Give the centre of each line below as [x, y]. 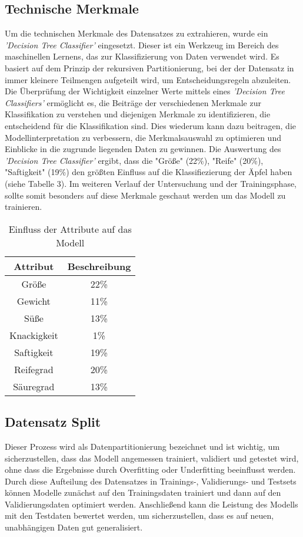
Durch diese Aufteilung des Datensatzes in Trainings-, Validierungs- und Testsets [151, 481]
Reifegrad [34, 369]
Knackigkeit [34, 335]
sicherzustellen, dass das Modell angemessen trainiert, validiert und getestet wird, [152, 458]
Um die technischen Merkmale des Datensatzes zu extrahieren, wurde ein [136, 33]
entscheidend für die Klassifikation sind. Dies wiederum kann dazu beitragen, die [151, 125]
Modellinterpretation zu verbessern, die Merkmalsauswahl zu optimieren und [143, 137]
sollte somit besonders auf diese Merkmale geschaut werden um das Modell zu [145, 195]
